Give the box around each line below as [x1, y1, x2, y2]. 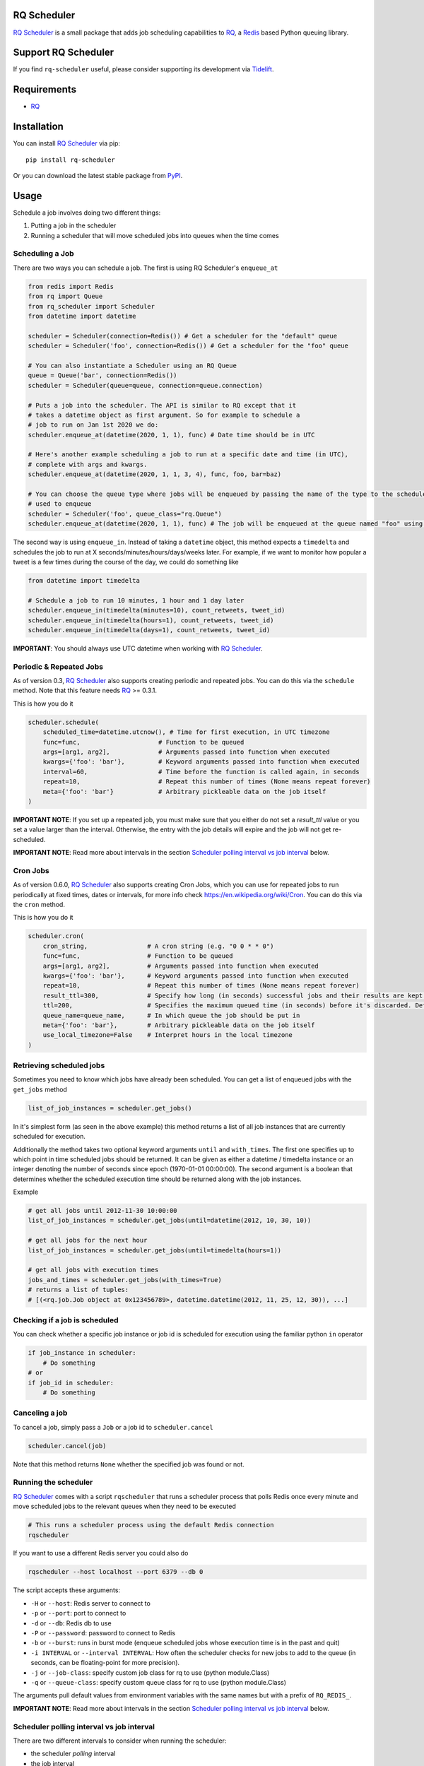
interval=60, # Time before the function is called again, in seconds [42, 767, 360, 776]
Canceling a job [13, 1408, 68, 1418]
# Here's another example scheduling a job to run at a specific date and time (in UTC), [28, 451, 349, 458]
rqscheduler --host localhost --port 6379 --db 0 [28, 1568, 204, 1576]
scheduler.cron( [28, 932, 85, 940]
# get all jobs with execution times [28, 1266, 159, 1274]
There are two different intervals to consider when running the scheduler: [13, 1736, 227, 1745]
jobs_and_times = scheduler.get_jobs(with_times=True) [28, 1276, 222, 1284]
